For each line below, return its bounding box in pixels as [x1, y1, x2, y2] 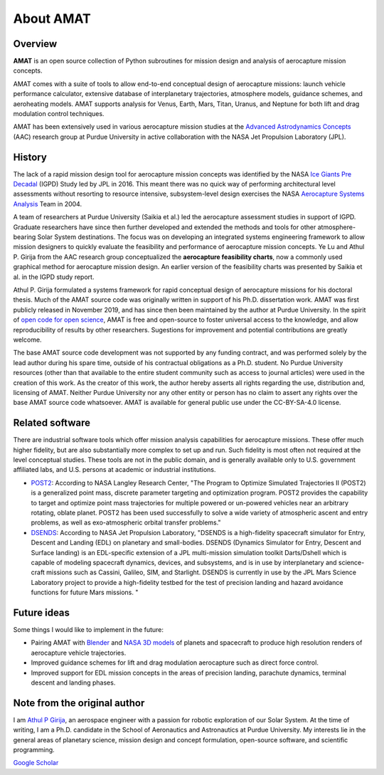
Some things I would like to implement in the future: [13, 625, 164, 633]
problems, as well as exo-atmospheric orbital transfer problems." [31, 518, 221, 527]
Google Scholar [13, 759, 59, 767]
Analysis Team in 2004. [13, 199, 82, 208]
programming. [13, 746, 55, 754]
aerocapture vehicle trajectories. [31, 648, 127, 657]
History [13, 151, 48, 163]
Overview [13, 38, 58, 50]
